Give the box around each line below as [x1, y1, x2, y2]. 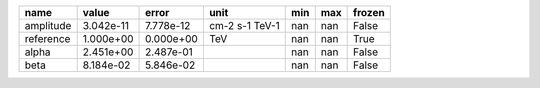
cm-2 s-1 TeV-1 [208, 19, 280, 32]
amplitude [24, 19, 72, 32]
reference [24, 32, 71, 45]
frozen [353, 6, 385, 19]
